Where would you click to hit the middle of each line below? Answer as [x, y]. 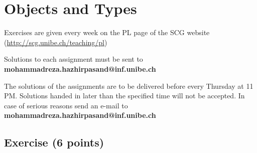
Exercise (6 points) [54, 142]
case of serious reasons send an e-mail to [66, 105]
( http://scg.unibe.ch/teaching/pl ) [56, 42]
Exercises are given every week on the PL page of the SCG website [107, 32]
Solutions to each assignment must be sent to [74, 59]
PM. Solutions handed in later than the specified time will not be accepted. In [124, 96]
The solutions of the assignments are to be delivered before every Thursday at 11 [129, 86]
